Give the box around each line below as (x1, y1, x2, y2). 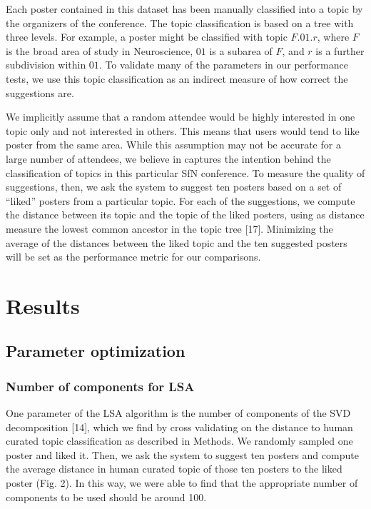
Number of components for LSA (6, 377, 195, 395)
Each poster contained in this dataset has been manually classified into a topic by (6, 1, 363, 16)
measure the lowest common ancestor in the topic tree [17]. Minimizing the (6, 221, 333, 236)
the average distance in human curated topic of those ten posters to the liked (6, 461, 342, 476)
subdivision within (6, 57, 86, 72)
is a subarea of (209, 43, 273, 58)
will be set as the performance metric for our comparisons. (6, 249, 261, 264)
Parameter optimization (6, 340, 185, 362)
